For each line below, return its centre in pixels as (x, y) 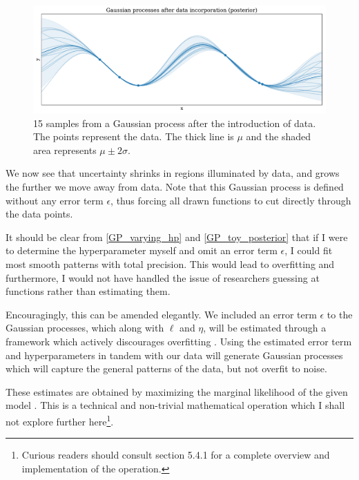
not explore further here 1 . (60, 420)
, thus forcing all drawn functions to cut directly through (231, 200)
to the (340, 314)
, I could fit (309, 250)
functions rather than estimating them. (88, 291)
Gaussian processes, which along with (85, 328)
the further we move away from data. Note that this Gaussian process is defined (175, 187)
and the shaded (279, 136)
